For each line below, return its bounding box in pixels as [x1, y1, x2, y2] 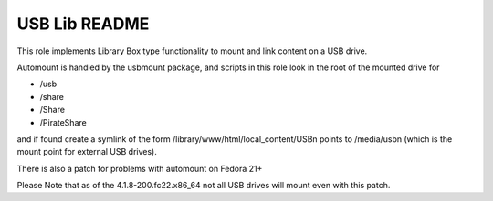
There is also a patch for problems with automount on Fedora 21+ [16, 163, 263, 174]
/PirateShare [39, 116, 87, 127]
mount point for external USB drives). [16, 146, 157, 157]
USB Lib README [16, 14, 150, 34]
